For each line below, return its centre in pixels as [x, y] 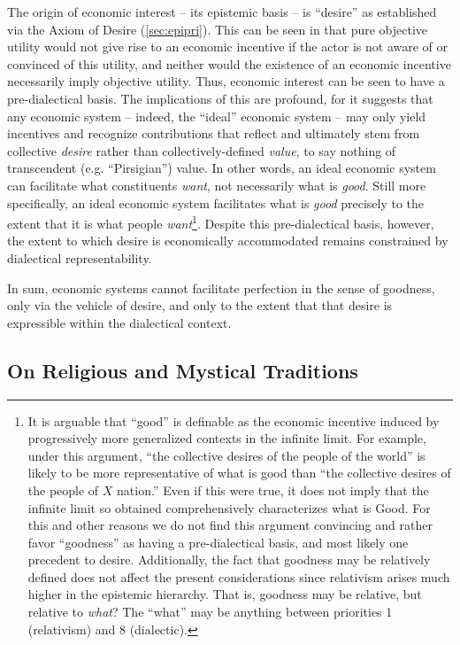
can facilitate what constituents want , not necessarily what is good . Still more [217, 185]
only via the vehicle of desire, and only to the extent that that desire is [200, 305]
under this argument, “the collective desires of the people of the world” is [226, 455]
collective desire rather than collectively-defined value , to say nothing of [202, 150]
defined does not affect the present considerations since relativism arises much [239, 576]
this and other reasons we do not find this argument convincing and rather [230, 525]
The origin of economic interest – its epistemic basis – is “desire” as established [222, 12]
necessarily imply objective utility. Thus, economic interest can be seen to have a [226, 81]
